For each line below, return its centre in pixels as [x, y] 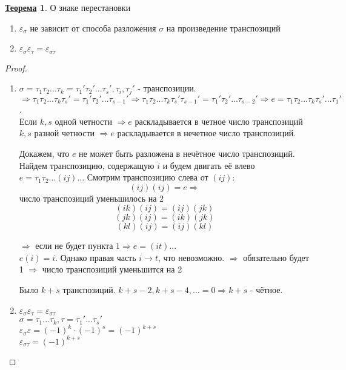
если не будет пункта [74, 246]
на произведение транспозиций [223, 28]
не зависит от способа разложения [93, 28]
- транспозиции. [167, 88]
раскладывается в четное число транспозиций [219, 121]
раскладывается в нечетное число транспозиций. [207, 133]
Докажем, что [44, 153]
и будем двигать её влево [209, 165]
